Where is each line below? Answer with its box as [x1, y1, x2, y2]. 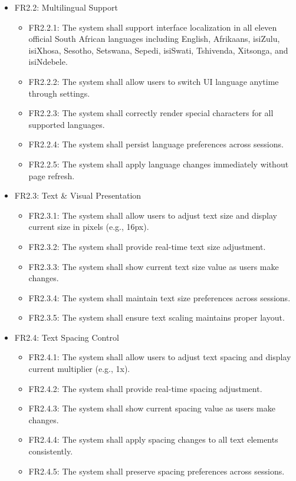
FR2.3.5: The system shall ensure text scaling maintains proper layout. [28, 311, 285, 324]
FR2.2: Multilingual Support [14, 1, 118, 13]
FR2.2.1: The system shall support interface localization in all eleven [28, 21, 277, 33]
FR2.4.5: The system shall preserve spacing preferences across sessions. [28, 464, 285, 477]
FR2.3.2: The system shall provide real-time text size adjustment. [28, 240, 266, 252]
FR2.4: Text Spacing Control [14, 331, 119, 343]
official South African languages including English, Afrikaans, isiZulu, [28, 32, 280, 45]
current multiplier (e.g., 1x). [28, 363, 130, 375]
